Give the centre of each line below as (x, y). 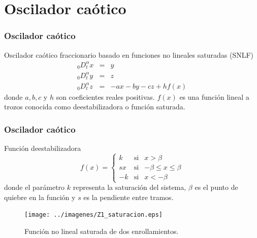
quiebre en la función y (40, 197)
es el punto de (216, 187)
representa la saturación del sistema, (130, 187)
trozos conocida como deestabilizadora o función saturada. (95, 107)
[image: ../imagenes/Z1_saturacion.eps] (94, 215)
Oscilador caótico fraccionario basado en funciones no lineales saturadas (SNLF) (129, 54)
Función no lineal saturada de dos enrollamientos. (102, 231)
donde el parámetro (35, 187)
